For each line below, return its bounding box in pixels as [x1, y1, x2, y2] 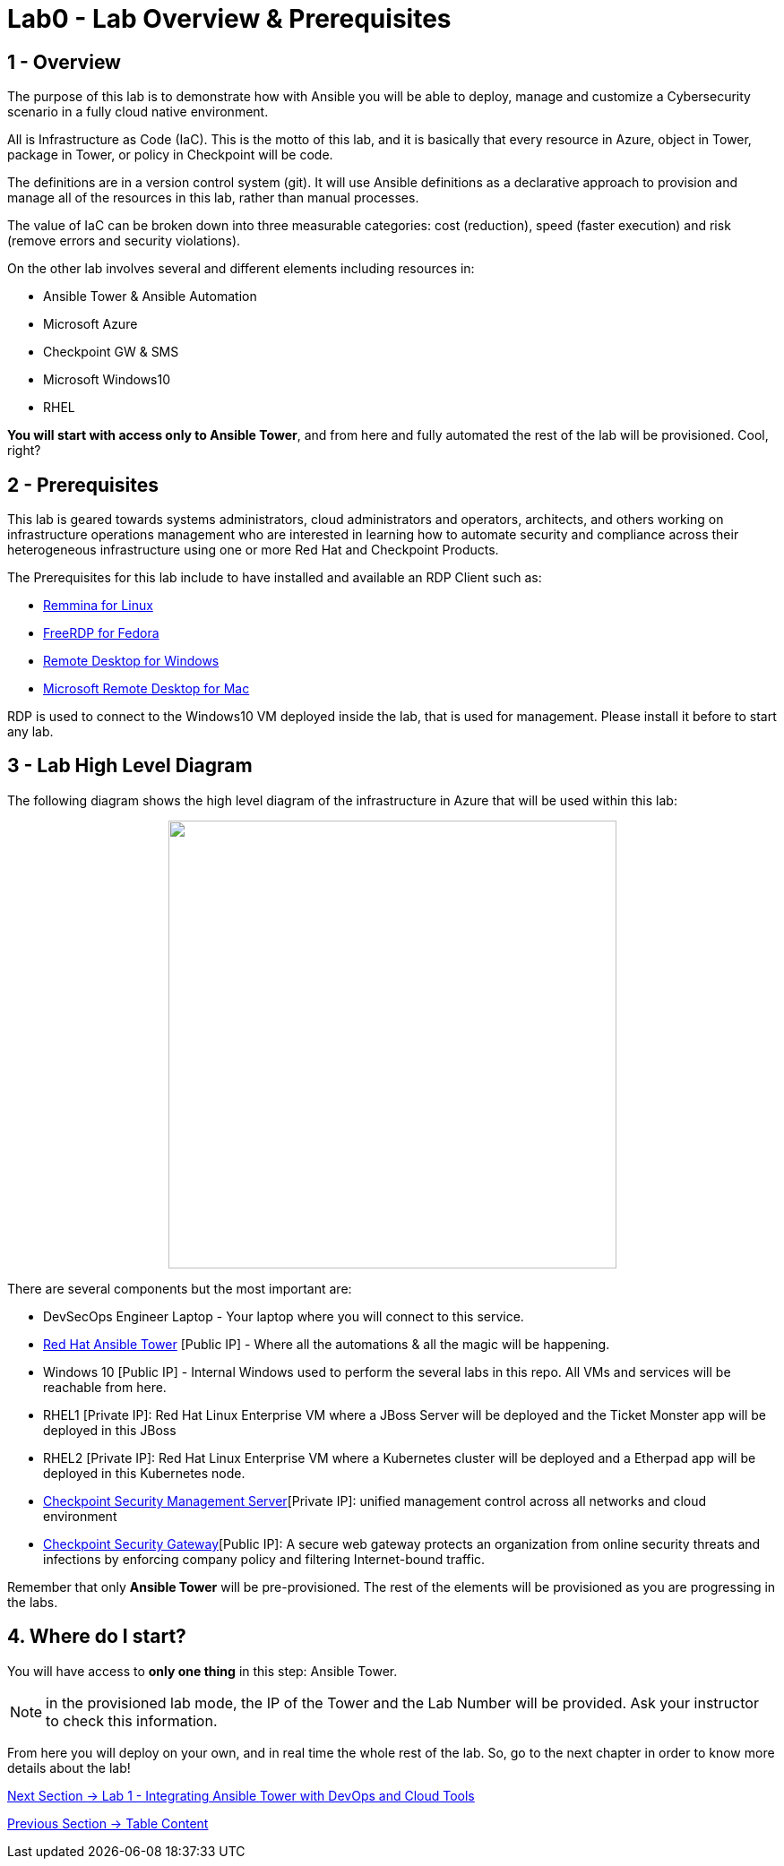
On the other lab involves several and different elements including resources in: [7, 261, 475, 277]
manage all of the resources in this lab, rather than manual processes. [7, 190, 419, 206]
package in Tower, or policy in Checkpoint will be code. [7, 147, 333, 163]
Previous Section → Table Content [7, 1815, 209, 1831]
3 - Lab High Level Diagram [7, 754, 253, 778]
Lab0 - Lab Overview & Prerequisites [7, 4, 452, 34]
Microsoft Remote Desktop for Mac [43, 681, 250, 697]
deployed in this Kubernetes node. [43, 1465, 246, 1481]
